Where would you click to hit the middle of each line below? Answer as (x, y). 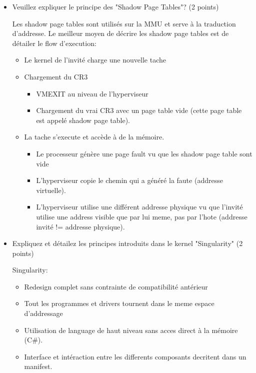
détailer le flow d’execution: (54, 43)
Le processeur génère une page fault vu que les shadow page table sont (144, 153)
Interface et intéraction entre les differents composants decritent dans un (135, 356)
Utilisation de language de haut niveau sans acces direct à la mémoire (131, 330)
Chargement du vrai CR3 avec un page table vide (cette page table (139, 110)
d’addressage (43, 313)
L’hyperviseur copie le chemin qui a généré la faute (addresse (129, 180)
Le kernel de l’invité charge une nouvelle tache (95, 60)
